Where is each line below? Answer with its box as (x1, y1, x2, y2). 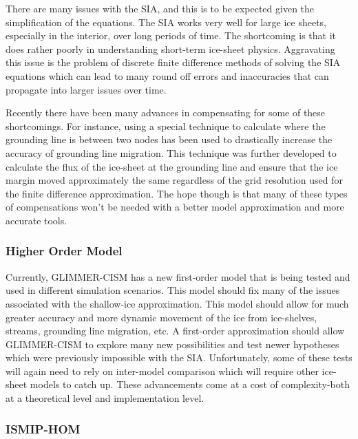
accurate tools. (6, 213, 67, 227)
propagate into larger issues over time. (6, 82, 167, 96)
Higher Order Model (6, 242, 123, 259)
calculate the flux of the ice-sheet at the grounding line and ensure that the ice (6, 159, 338, 173)
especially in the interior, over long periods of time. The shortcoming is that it (6, 28, 337, 43)
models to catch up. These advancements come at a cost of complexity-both (30, 377, 350, 392)
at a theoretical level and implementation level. (6, 391, 204, 405)
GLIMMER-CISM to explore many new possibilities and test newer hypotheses (6, 336, 339, 351)
